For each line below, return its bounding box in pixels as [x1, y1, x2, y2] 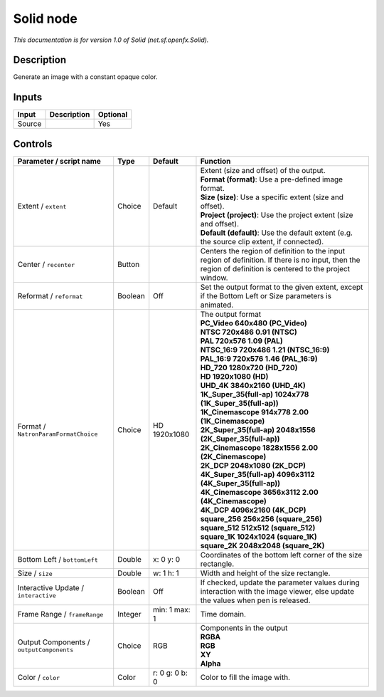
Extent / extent [17, 201, 67, 211]
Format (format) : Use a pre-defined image [200, 174, 343, 184]
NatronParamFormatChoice [17, 431, 98, 438]
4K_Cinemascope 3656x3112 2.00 [200, 487, 319, 497]
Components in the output [200, 623, 288, 633]
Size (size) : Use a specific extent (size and [200, 192, 344, 202]
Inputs [13, 91, 43, 103]
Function [200, 156, 231, 166]
